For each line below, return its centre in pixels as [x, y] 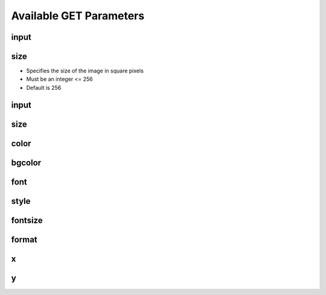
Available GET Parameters [78, 16]
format [24, 239]
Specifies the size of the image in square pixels [85, 71]
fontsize [27, 220]
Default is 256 [44, 87]
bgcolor [26, 163]
